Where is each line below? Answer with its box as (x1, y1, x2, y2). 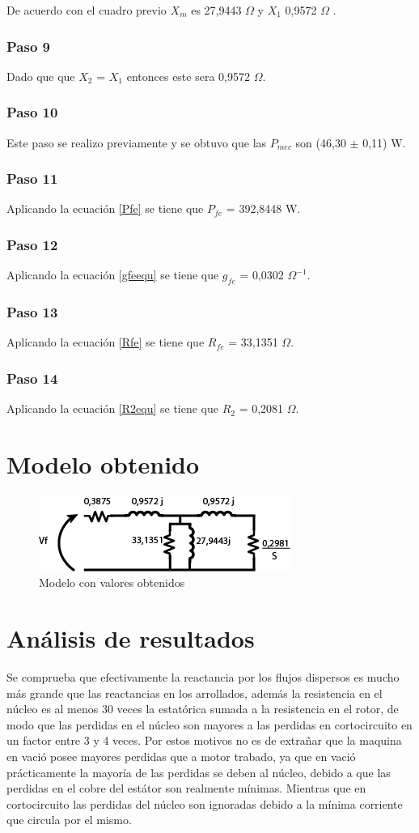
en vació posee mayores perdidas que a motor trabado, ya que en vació (6, 748, 356, 765)
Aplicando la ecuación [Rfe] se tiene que (6, 334, 205, 351)
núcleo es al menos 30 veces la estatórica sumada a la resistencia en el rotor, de (6, 700, 399, 717)
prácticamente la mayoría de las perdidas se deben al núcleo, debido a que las (6, 763, 391, 780)
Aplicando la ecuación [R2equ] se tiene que (6, 400, 218, 417)
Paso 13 (6, 301, 58, 321)
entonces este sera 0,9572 (126, 67, 250, 84)
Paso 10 (6, 102, 58, 122)
